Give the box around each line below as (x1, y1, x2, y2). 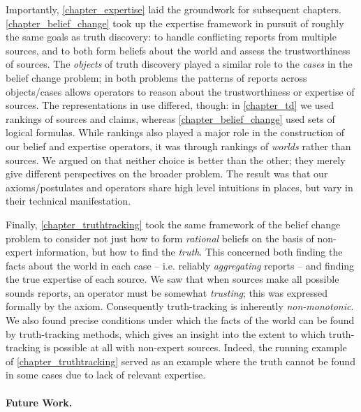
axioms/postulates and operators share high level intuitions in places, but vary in (6, 179, 353, 194)
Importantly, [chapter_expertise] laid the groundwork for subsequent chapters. (6, 2, 341, 16)
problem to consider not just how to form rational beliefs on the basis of (6, 230, 314, 245)
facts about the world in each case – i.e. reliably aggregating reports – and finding (6, 258, 355, 272)
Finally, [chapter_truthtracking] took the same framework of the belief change (6, 216, 341, 231)
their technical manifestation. (6, 193, 131, 208)
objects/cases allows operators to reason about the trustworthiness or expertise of (6, 84, 355, 98)
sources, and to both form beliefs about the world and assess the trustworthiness (6, 43, 351, 57)
